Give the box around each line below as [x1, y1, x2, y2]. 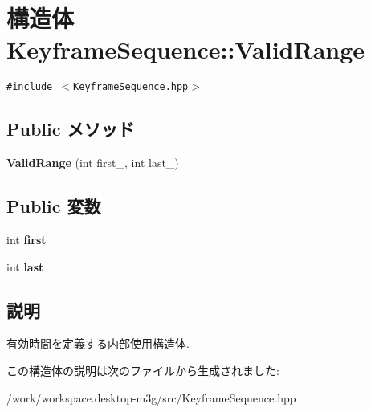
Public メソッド [6, 116, 135, 141]
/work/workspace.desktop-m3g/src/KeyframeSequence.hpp [6, 389, 296, 406]
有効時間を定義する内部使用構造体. [6, 335, 190, 352]
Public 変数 [6, 194, 101, 218]
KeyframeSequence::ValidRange [6, 33, 365, 66]
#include [6, 81, 53, 93]
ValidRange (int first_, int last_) [6, 154, 179, 171]
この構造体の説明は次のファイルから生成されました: [6, 361, 279, 378]
